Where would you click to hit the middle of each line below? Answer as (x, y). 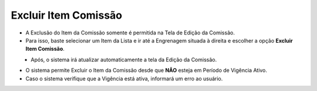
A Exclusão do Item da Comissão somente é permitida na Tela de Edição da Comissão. (130, 33)
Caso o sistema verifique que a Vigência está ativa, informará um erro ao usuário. (124, 78)
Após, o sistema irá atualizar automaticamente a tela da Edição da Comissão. (124, 60)
